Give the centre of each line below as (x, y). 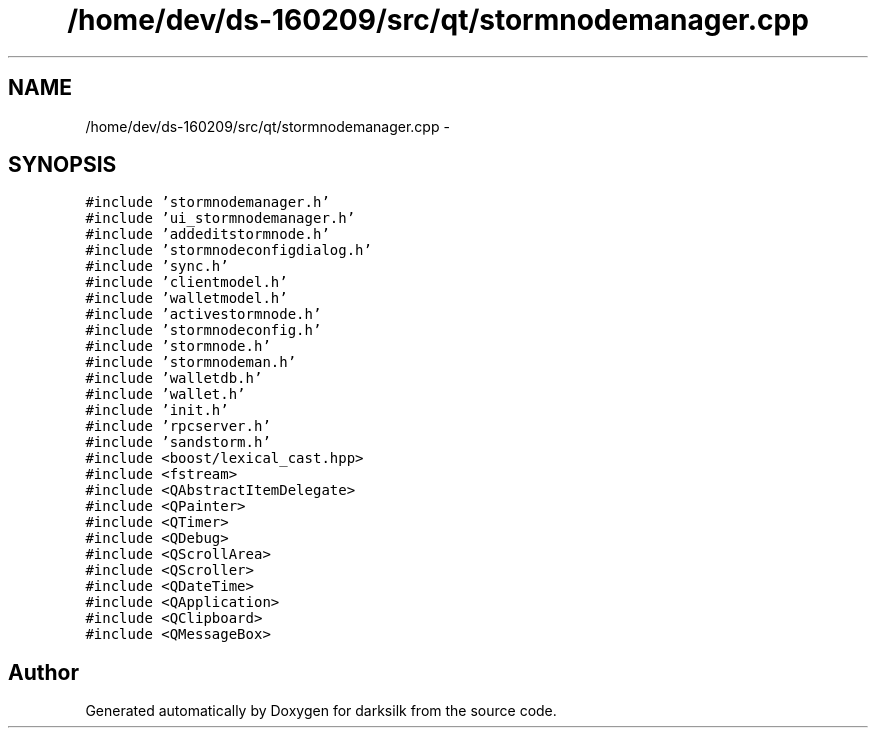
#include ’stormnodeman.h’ (191, 362)
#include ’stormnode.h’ (178, 346)
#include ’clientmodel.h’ (186, 282)
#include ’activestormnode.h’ (203, 314)
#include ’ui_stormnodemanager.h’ (220, 218)
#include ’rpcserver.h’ (178, 426)
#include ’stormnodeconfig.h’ (203, 330)
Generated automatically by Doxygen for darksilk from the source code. (321, 711)
